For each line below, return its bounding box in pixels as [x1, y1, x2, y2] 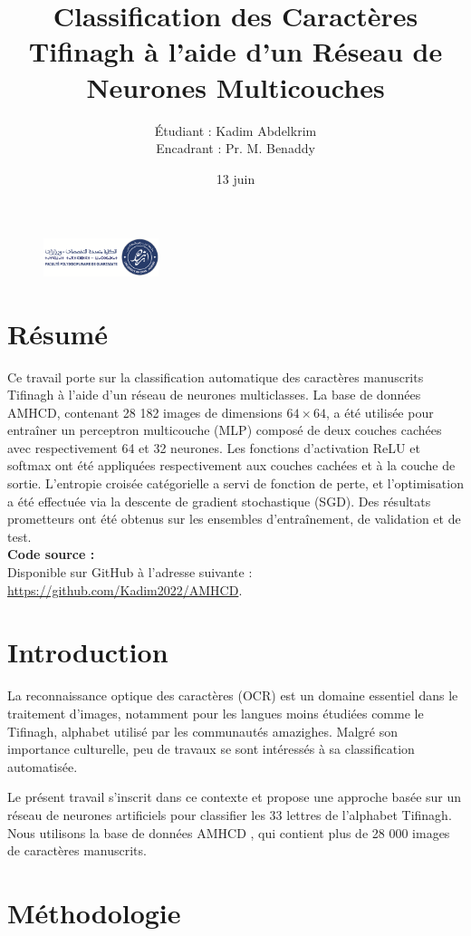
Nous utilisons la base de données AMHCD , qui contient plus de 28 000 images [7, 823, 450, 842]
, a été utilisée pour [325, 402, 434, 421]
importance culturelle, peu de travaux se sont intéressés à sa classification [7, 739, 415, 758]
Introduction [7, 633, 168, 671]
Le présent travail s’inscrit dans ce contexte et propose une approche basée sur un [7, 787, 462, 806]
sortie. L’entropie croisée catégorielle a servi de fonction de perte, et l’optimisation [7, 474, 464, 493]
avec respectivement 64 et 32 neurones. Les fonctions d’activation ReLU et [7, 438, 420, 457]
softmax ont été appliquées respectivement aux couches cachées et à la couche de [7, 456, 456, 475]
